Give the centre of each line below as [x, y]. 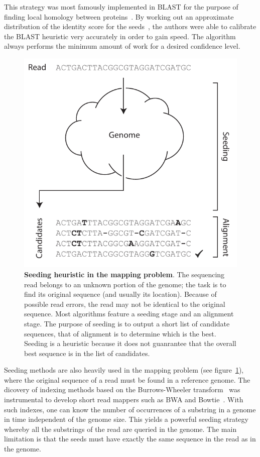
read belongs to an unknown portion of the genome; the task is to [125, 284]
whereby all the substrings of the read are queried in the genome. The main [120, 429]
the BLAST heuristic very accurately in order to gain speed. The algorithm [120, 36]
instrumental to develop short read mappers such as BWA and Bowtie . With [124, 399]
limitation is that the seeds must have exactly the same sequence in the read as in [130, 439]
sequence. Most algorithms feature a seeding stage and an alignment [129, 314]
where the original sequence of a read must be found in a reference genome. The [127, 379]
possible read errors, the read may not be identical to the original [125, 304]
